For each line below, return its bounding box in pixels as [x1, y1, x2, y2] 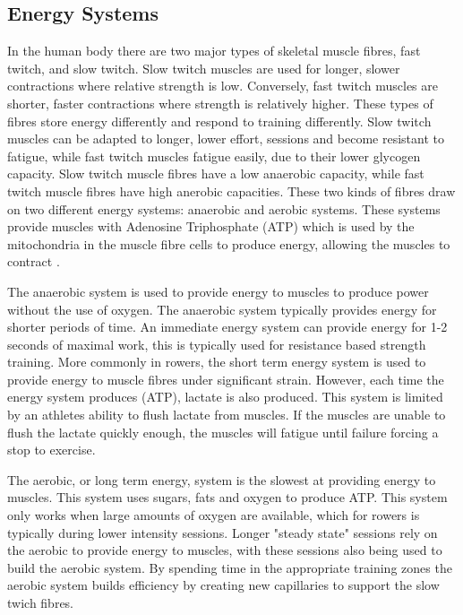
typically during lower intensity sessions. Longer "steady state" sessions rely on [7, 523, 438, 541]
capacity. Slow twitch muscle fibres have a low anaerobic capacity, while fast [7, 164, 424, 183]
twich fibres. [7, 593, 74, 612]
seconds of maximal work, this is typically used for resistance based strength [7, 334, 426, 353]
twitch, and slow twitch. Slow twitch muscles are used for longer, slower [7, 58, 400, 77]
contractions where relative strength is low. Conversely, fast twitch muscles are [7, 76, 438, 95]
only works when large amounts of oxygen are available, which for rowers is [7, 506, 420, 524]
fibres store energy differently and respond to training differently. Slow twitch [7, 111, 432, 130]
